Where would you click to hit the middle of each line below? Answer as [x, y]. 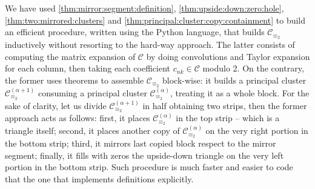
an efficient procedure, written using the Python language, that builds [135, 32]
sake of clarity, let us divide [56, 105]
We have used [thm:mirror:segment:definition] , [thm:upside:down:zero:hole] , [144, 8]
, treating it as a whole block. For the [240, 92]
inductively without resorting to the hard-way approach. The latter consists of [150, 45]
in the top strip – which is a [228, 118]
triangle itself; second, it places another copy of [92, 131]
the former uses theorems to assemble [75, 80]
